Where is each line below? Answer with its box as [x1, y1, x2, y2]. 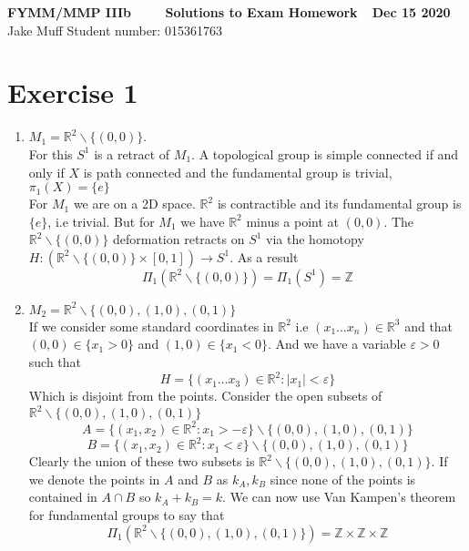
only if [28, 162, 65, 181]
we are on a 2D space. [73, 194, 196, 213]
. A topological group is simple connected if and [191, 144, 459, 163]
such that [28, 352, 82, 372]
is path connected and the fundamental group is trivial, [83, 162, 393, 181]
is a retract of [94, 144, 170, 163]
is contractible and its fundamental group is [217, 194, 462, 213]
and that [404, 316, 454, 335]
